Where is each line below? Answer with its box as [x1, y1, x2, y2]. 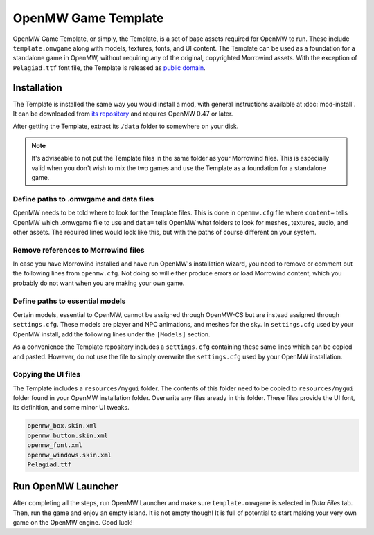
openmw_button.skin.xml [27, 431, 109, 439]
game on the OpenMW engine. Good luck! [12, 518, 133, 527]
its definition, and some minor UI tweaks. [12, 403, 130, 412]
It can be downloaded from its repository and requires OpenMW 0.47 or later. [12, 109, 233, 118]
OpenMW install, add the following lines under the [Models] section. [12, 329, 211, 338]
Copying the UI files [12, 370, 81, 379]
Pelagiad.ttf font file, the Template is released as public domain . [12, 63, 206, 72]
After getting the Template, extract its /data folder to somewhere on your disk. [12, 122, 239, 131]
